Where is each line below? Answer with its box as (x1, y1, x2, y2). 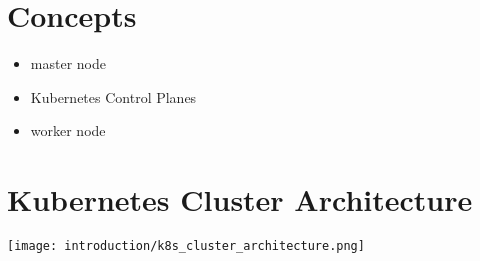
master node (30, 53, 106, 74)
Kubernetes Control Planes (30, 86, 197, 107)
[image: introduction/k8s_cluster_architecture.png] (7, 239, 365, 254)
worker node (30, 120, 106, 141)
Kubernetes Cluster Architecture (7, 179, 473, 220)
